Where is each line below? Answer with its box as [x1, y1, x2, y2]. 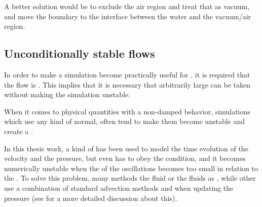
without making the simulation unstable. [4, 89, 131, 100]
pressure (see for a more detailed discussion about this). [4, 192, 177, 203]
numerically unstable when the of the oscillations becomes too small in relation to [4, 162, 258, 173]
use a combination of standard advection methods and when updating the [4, 182, 234, 193]
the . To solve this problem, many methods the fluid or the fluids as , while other [4, 173, 256, 183]
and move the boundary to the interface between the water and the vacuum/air [4, 11, 251, 21]
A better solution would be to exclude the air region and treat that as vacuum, [4, 1, 250, 11]
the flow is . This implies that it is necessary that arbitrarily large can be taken [4, 79, 250, 90]
